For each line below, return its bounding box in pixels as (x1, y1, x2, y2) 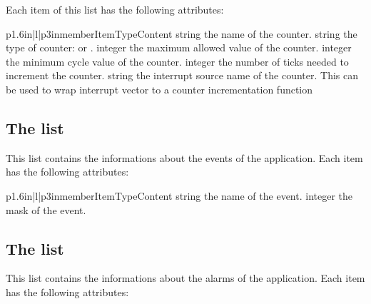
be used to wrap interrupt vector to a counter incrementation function (6, 81, 313, 96)
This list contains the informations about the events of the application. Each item (6, 150, 363, 165)
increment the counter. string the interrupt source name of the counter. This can (6, 68, 359, 83)
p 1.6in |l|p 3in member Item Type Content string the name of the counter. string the (6, 26, 357, 41)
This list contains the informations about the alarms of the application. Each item (6, 270, 365, 285)
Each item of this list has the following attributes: (6, 2, 224, 16)
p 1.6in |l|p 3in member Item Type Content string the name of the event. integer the (6, 188, 353, 203)
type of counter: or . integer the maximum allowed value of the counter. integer (6, 40, 352, 55)
